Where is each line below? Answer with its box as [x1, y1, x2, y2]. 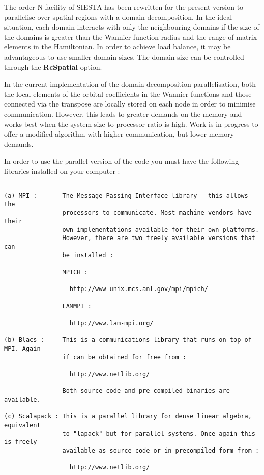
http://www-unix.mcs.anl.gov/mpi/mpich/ [69, 285, 208, 293]
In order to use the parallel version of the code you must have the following [4, 155, 239, 166]
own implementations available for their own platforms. [62, 226, 259, 233]
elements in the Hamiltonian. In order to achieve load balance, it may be [4, 41, 231, 52]
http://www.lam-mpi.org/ [69, 320, 154, 327]
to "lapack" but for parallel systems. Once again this [62, 430, 255, 437]
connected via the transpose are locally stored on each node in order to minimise [4, 98, 256, 109]
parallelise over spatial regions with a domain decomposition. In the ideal [4, 11, 232, 22]
